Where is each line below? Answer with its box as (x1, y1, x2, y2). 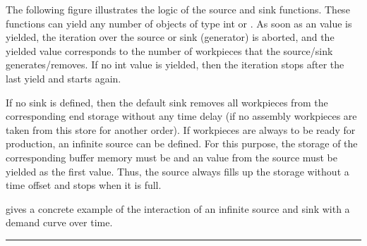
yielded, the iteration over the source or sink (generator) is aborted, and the (6, 30, 335, 44)
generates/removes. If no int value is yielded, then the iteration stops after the (6, 57, 344, 72)
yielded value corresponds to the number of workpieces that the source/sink (6, 43, 333, 58)
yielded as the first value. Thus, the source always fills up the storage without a (6, 164, 349, 178)
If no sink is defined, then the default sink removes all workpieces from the (6, 94, 328, 109)
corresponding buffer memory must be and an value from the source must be (6, 149, 337, 164)
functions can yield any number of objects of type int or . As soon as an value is (6, 16, 352, 30)
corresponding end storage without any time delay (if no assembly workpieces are (6, 109, 357, 123)
